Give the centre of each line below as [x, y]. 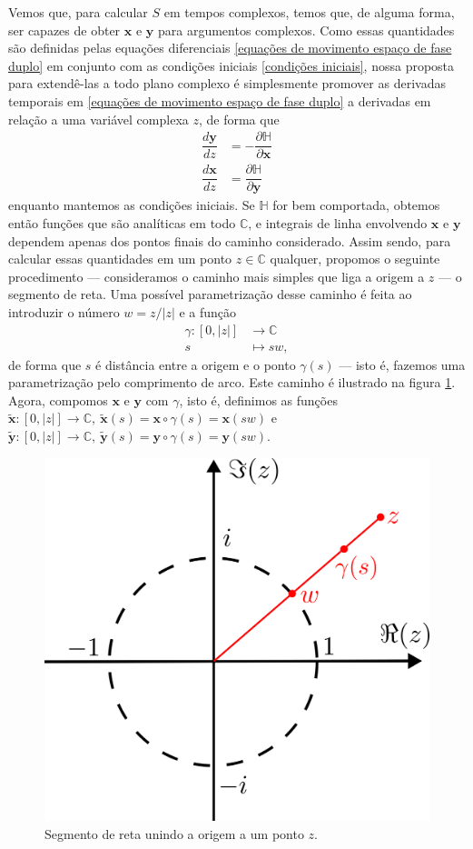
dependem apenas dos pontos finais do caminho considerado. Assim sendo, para [230, 240]
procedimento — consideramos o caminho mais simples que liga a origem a [217, 276]
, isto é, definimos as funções [258, 400]
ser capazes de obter [64, 30]
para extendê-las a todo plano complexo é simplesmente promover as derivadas [227, 83]
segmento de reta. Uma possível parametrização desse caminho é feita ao [210, 294]
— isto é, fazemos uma [402, 364]
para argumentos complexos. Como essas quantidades [306, 30]
